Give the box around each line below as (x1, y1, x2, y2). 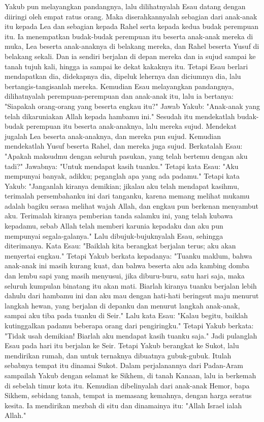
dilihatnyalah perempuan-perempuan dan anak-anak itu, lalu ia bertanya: (5, 91, 234, 101)
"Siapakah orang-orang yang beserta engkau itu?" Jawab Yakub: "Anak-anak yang (5, 100, 260, 111)
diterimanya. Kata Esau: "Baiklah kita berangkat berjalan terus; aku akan (5, 240, 236, 251)
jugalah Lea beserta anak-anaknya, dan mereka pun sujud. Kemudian (5, 130, 221, 141)
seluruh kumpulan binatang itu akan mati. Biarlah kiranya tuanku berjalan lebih (5, 280, 257, 291)
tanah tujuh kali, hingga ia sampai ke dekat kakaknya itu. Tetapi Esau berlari (5, 61, 248, 71)
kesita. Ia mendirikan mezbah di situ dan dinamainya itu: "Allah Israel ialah (5, 400, 242, 410)
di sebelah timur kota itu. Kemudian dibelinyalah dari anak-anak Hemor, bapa (5, 380, 250, 390)
